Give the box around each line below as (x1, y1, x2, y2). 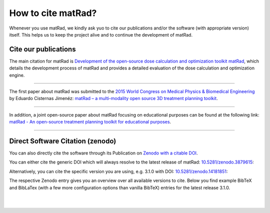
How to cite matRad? (9, 7, 97, 18)
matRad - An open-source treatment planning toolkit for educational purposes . (9, 119, 171, 125)
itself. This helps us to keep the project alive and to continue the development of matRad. (9, 31, 192, 37)
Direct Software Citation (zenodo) (9, 137, 116, 145)
